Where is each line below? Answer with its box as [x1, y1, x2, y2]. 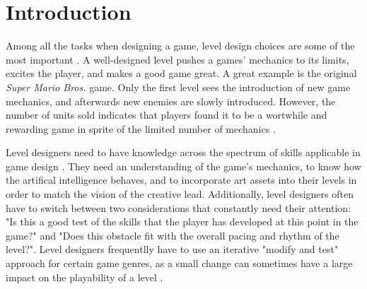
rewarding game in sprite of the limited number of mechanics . [6, 121, 276, 136]
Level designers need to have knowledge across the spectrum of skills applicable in [6, 145, 361, 160]
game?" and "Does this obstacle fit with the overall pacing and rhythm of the [6, 228, 339, 242]
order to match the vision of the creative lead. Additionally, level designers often [6, 187, 354, 201]
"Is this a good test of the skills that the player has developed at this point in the [6, 214, 359, 229]
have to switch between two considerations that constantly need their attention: [6, 200, 351, 215]
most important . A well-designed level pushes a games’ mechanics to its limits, [6, 52, 349, 66]
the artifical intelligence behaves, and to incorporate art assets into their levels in [6, 172, 357, 187]
